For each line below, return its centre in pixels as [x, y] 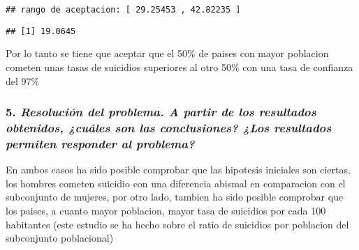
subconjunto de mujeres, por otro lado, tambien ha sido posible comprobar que [175, 197]
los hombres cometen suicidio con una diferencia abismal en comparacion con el [176, 183]
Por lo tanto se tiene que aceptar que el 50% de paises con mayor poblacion [167, 53]
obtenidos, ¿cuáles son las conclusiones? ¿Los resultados [169, 127]
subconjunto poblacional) [60, 238]
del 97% [23, 80]
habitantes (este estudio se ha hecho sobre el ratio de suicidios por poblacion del [177, 224]
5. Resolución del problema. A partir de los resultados [161, 112]
